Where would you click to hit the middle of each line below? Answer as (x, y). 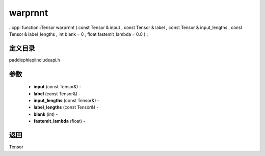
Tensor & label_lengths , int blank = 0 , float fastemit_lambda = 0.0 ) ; (79, 34)
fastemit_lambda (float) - (59, 121)
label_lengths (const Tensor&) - (66, 107)
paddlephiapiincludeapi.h (35, 60)
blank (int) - (46, 114)
